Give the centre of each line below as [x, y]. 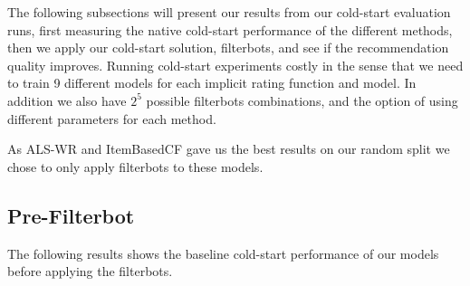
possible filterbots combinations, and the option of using [302, 100]
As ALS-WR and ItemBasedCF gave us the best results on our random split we [229, 149]
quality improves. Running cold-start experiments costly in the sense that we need [235, 65]
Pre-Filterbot [71, 215]
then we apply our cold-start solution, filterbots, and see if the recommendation [228, 48]
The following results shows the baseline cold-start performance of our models [223, 253]
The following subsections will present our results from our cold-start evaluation [229, 12]
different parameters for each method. [112, 118]
